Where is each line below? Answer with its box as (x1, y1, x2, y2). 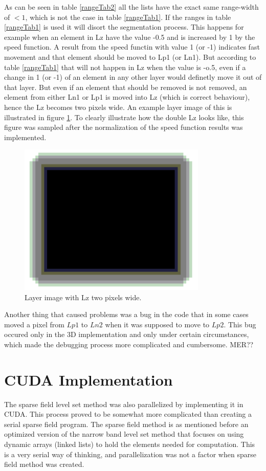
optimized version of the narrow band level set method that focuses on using (4, 429, 244, 439)
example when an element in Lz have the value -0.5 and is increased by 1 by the (4, 31, 255, 42)
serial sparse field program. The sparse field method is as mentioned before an (4, 418, 249, 429)
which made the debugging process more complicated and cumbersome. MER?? (4, 339, 254, 349)
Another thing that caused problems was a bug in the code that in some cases (4, 309, 249, 320)
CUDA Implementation (4, 369, 173, 390)
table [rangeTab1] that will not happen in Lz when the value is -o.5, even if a (4, 61, 246, 72)
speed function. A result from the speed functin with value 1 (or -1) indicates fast (4, 41, 260, 52)
